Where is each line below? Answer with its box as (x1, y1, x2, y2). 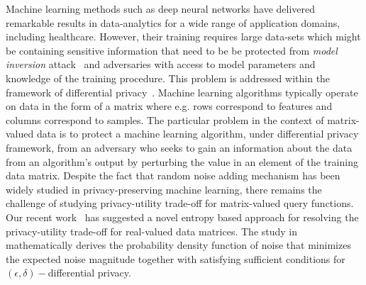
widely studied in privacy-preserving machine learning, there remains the (6, 181, 322, 196)
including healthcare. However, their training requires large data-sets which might (6, 29, 361, 44)
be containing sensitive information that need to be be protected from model (6, 43, 338, 57)
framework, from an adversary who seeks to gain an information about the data (6, 140, 353, 155)
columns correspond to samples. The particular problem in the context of (6, 112, 324, 127)
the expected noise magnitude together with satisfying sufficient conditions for (6, 251, 345, 266)
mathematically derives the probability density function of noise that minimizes (6, 238, 351, 252)
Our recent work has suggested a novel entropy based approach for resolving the (6, 209, 359, 224)
